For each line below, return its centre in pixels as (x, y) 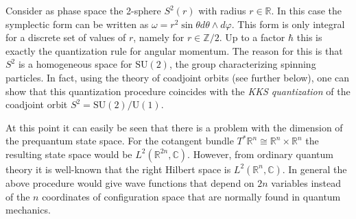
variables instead (306, 182)
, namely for (159, 37)
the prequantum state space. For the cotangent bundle (120, 141)
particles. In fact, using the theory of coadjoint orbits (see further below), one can (178, 77)
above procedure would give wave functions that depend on (130, 182)
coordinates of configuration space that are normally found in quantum (191, 196)
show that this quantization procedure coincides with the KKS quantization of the (178, 91)
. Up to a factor (252, 37)
